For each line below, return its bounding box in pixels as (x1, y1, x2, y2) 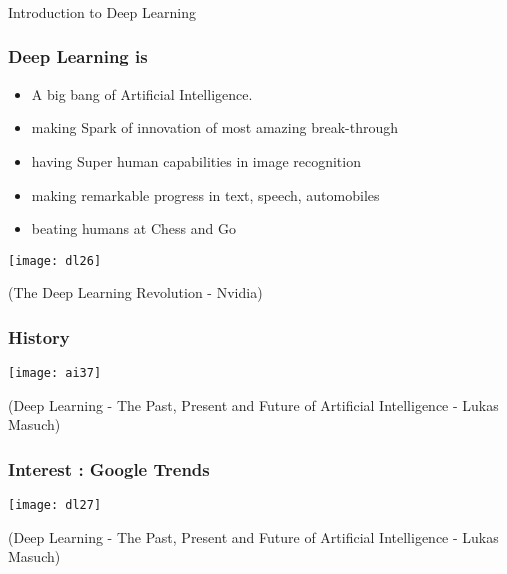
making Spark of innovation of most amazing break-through (31, 117, 398, 138)
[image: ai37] (8, 366, 102, 381)
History (8, 324, 70, 349)
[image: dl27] (8, 498, 102, 513)
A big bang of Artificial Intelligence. (31, 83, 253, 104)
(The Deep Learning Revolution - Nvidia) (8, 282, 263, 303)
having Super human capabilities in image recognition (31, 150, 361, 171)
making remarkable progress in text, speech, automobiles (31, 184, 380, 205)
